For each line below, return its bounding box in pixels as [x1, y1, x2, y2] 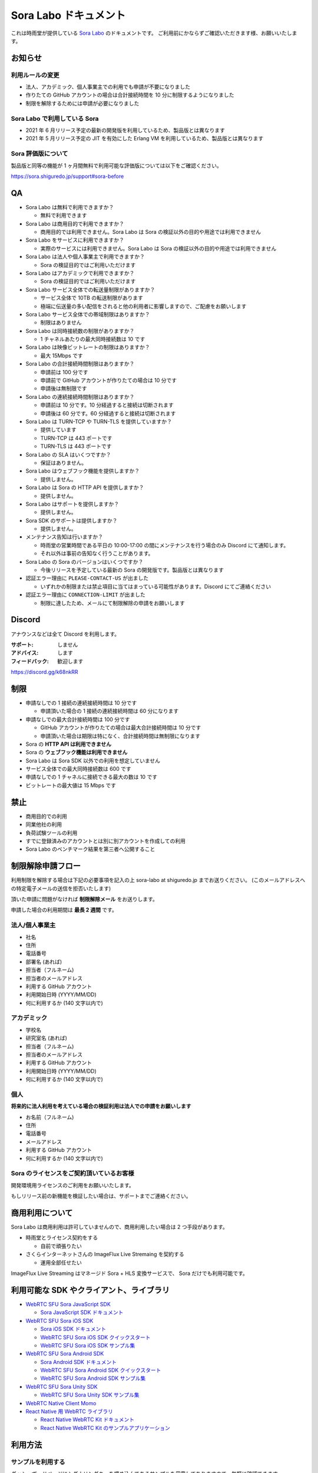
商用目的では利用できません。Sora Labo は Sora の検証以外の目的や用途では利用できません [40, 229, 261, 236]
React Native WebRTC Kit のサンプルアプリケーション [40, 1424, 170, 1431]
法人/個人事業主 [11, 921, 56, 929]
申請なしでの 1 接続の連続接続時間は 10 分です [25, 699, 137, 706]
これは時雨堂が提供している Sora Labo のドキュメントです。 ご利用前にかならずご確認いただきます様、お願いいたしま [11, 29, 297, 37]
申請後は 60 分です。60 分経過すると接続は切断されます [40, 409, 176, 417]
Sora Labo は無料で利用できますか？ [25, 203, 114, 210]
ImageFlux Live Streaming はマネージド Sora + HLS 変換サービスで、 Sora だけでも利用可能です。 [11, 1270, 249, 1277]
